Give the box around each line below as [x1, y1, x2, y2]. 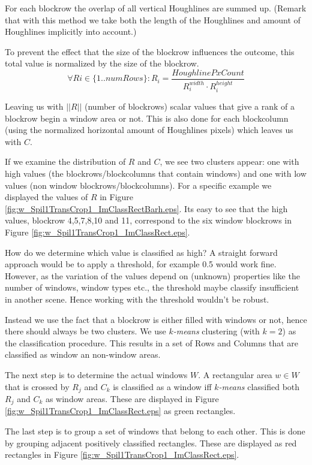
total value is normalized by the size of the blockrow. [5, 57, 199, 70]
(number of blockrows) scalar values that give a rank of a [85, 100, 295, 113]
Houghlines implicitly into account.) [5, 25, 137, 38]
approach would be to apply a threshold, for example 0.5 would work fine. [5, 258, 277, 270]
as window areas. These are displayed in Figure [45, 392, 219, 405]
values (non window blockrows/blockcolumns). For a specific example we [5, 179, 272, 191]
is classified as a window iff [113, 380, 212, 392]
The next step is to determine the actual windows [5, 368, 188, 381]
